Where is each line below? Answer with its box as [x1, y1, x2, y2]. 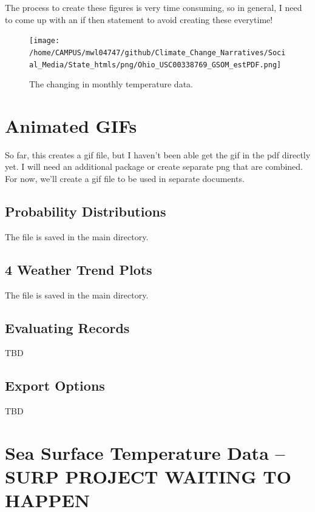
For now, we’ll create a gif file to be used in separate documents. [5, 172, 245, 185]
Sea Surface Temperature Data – [5, 440, 285, 465]
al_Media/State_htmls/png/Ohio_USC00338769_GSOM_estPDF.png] [29, 60, 282, 69]
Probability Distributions [5, 202, 166, 221]
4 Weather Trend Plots [5, 260, 152, 278]
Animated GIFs [5, 113, 137, 138]
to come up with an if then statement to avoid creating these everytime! [5, 13, 273, 25]
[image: [29, 36, 60, 45]
